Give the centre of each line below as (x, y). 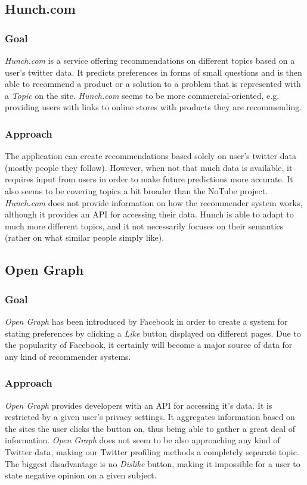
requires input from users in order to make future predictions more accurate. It (149, 179)
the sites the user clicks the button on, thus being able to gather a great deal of (150, 428)
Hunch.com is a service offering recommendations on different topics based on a (150, 60)
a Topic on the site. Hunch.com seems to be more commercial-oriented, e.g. (142, 95)
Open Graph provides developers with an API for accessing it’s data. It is (139, 405)
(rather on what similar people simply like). (85, 237)
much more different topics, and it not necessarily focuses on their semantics (144, 226)
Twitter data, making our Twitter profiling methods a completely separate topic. (152, 451)
